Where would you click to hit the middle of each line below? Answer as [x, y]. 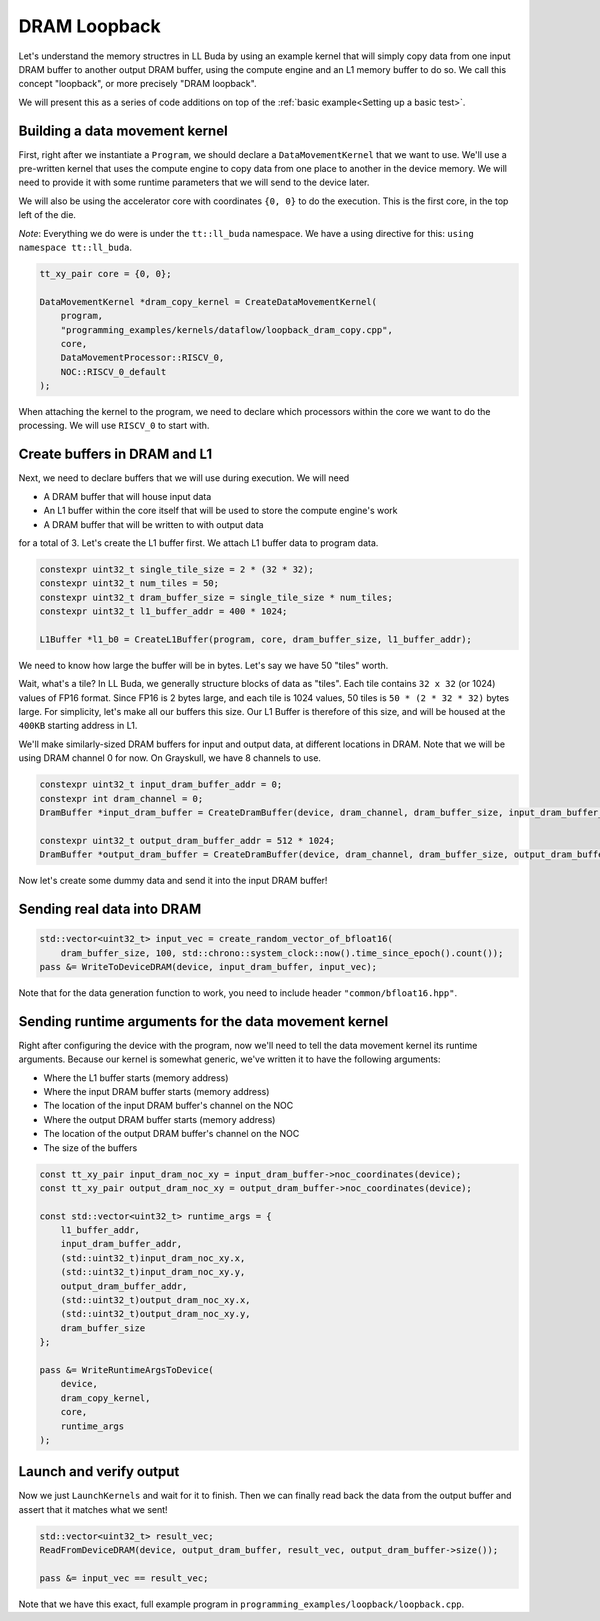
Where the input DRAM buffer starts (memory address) [156, 1091]
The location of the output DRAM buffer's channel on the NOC [171, 1134]
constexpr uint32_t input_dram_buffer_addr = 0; [161, 784]
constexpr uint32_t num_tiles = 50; [129, 583]
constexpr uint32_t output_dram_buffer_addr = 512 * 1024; [187, 840]
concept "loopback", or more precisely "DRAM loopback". [137, 84]
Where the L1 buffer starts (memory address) [136, 1077]
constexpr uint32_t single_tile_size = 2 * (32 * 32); [176, 569]
